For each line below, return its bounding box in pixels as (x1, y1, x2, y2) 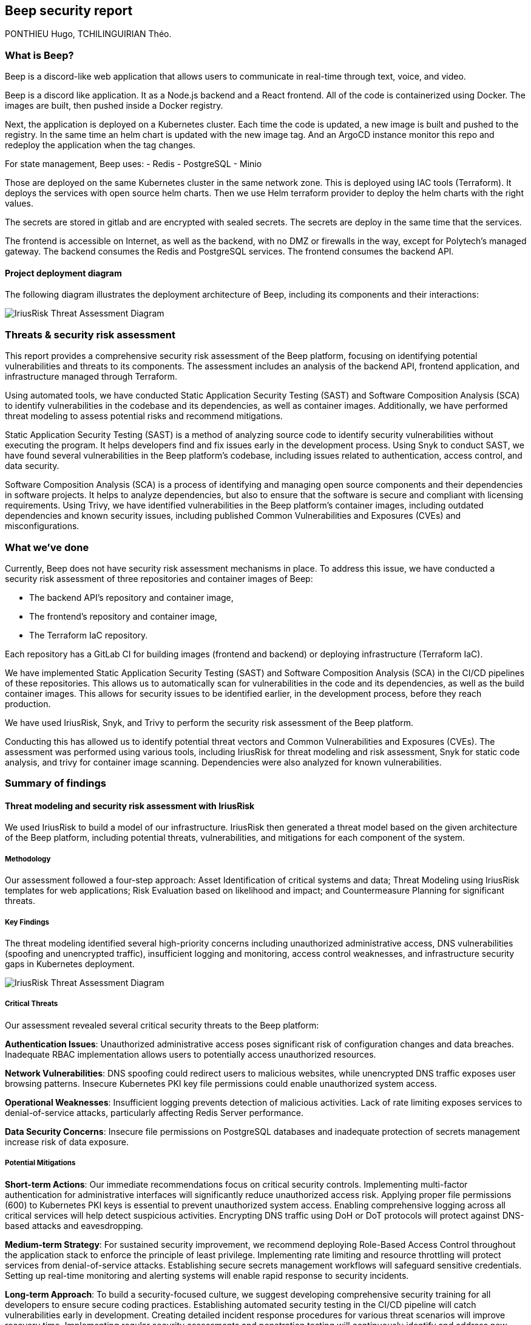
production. (5, 698, 51, 709)
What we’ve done (5, 541, 89, 553)
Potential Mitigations (5, 1159, 76, 1168)
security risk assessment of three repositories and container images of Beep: (5, 573, 313, 584)
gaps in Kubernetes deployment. (5, 959, 135, 970)
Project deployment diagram (5, 267, 122, 278)
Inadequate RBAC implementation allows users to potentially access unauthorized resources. (5, 1049, 376, 1060)
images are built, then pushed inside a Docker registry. (5, 100, 223, 111)
